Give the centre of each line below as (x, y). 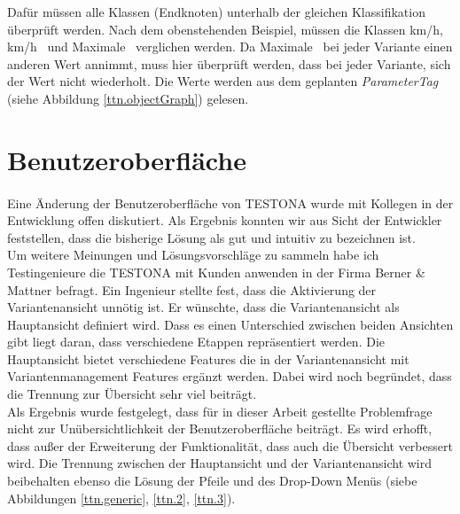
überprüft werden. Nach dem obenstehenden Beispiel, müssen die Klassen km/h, (225, 29)
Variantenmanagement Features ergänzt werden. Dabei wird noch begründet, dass (230, 376)
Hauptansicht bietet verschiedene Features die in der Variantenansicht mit (208, 358)
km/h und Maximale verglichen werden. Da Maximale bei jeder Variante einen (230, 47)
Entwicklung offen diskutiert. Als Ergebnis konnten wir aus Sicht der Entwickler (225, 220)
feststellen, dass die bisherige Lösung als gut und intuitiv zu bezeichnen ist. (211, 237)
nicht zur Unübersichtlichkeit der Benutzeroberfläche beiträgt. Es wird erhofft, (220, 428)
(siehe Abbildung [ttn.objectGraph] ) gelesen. (128, 98)
